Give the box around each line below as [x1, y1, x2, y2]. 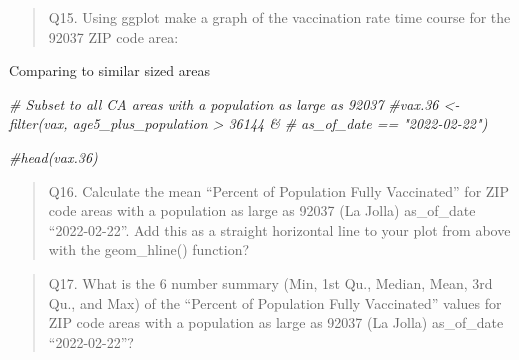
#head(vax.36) [9, 146, 98, 167]
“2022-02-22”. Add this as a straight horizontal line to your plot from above [48, 219, 511, 240]
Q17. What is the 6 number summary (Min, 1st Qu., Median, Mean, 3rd [48, 272, 493, 293]
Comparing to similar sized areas [9, 60, 210, 81]
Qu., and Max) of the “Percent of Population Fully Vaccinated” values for [48, 292, 502, 313]
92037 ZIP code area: [48, 26, 179, 47]
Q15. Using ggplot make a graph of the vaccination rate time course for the [48, 7, 511, 27]
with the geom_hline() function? [48, 239, 250, 260]
